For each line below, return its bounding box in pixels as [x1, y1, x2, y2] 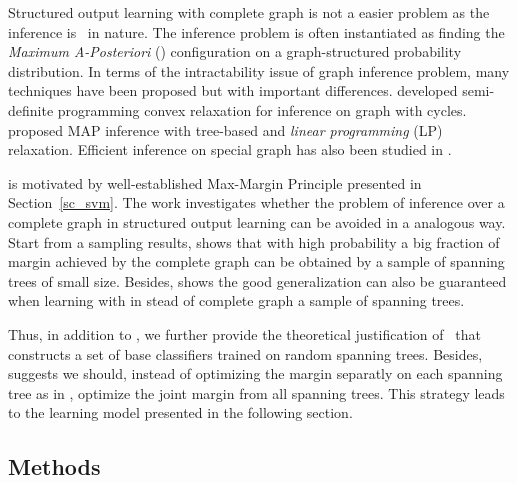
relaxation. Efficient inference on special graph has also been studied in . [8, 139, 452, 160]
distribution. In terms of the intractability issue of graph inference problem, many [8, 60, 510, 81]
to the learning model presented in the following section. [8, 402, 353, 423]
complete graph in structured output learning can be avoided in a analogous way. [8, 211, 506, 232]
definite [8, 99, 54, 120]
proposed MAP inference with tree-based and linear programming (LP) [8, 119, 443, 140]
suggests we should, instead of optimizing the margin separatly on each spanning [8, 363, 503, 384]
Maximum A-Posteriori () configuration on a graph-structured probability [8, 41, 462, 62]
